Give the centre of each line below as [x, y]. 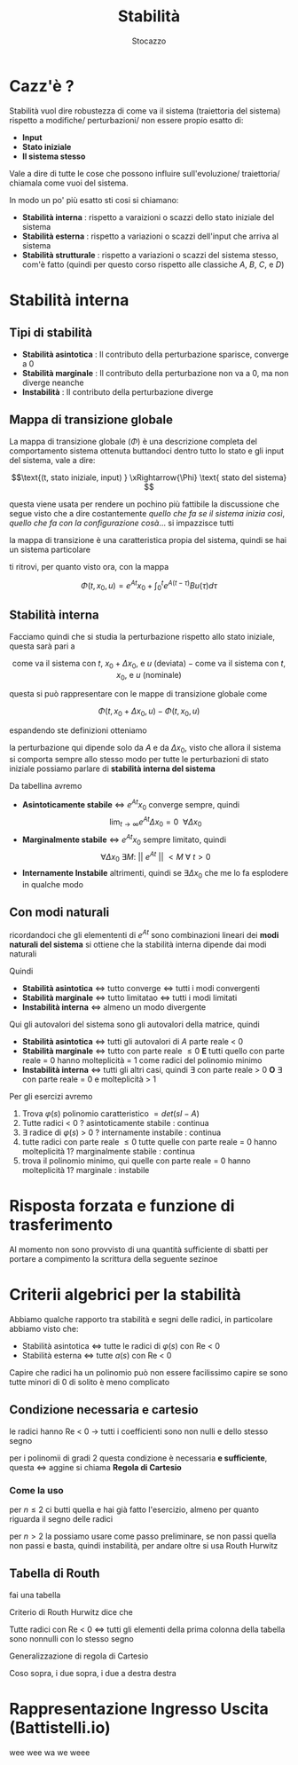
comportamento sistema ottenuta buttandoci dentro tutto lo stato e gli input [147, 451]
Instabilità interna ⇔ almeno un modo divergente [114, 1007]
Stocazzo [149, 41]
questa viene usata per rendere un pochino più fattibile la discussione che [144, 504]
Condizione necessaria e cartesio [104, 1410]
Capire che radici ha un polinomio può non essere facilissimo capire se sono [149, 1372]
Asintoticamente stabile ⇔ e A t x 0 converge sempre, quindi [131, 804]
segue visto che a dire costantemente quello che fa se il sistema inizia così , [147, 513]
